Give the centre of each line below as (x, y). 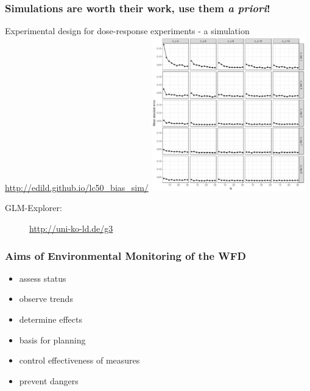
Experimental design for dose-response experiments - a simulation (127, 31)
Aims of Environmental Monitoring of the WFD (125, 255)
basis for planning (52, 339)
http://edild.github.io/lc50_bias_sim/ (77, 187)
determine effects (51, 319)
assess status (43, 278)
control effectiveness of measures (79, 360)
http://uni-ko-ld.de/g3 (71, 228)
